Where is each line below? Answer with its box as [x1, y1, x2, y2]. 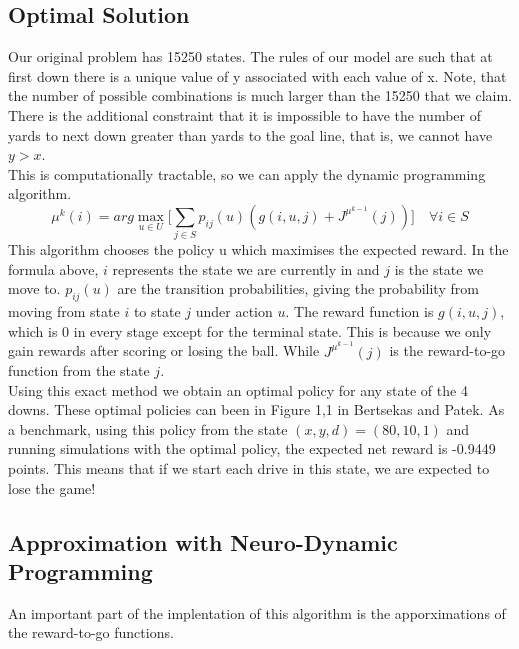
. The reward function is [285, 301, 434, 322]
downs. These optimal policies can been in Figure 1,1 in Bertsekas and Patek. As [8, 399, 505, 420]
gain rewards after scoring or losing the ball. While [8, 340, 320, 361]
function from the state [8, 360, 150, 381]
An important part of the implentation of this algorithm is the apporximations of [8, 602, 506, 623]
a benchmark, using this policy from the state [8, 418, 288, 439]
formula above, [8, 258, 99, 279]
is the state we [394, 258, 484, 279]
